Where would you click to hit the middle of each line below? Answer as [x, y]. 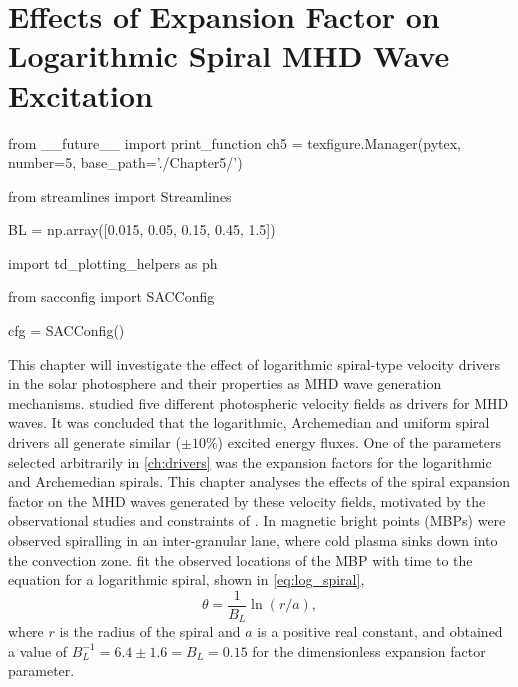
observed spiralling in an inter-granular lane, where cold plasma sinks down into [253, 540]
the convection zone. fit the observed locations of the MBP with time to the [240, 559]
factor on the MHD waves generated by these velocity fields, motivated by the [247, 500]
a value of [38, 650]
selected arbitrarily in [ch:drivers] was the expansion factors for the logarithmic [250, 461]
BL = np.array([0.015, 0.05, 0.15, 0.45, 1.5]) [142, 229]
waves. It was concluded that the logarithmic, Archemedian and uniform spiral [249, 422]
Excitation [81, 94]
